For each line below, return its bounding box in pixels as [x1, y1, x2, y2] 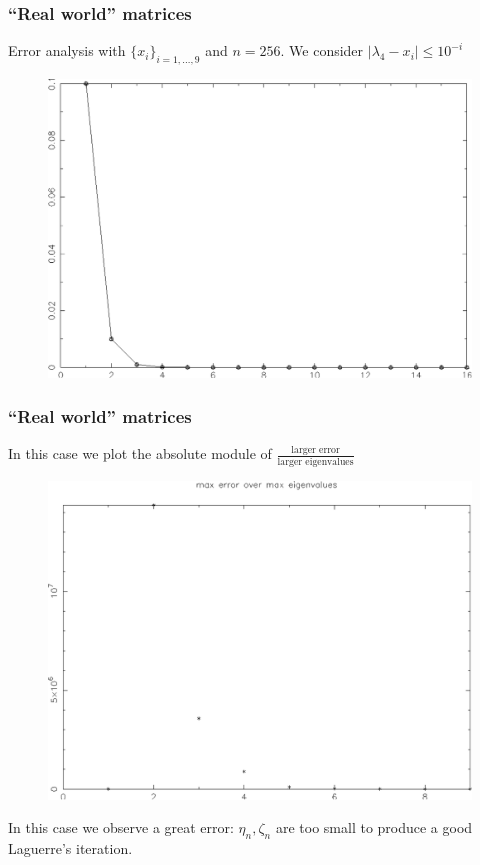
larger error [291, 445, 340, 456]
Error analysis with [8, 40, 126, 61]
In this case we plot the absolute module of [8, 443, 272, 464]
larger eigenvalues [277, 456, 354, 467]
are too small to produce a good [275, 817, 473, 838]
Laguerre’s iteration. [8, 837, 133, 858]
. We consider [280, 40, 364, 61]
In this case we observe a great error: [8, 817, 234, 838]
